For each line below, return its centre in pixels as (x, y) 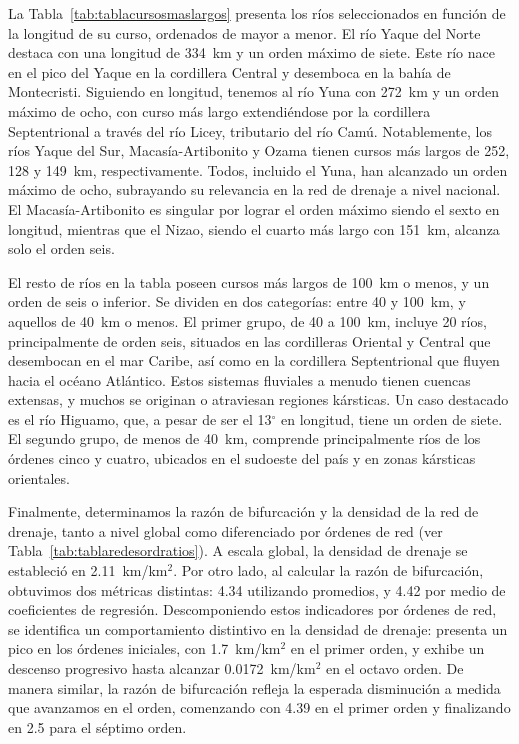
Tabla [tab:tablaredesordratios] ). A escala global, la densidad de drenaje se (238, 550)
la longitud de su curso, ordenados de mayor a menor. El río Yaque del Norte (244, 32)
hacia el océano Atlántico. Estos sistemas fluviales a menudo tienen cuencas (239, 379)
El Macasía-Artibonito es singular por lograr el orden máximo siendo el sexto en (254, 208)
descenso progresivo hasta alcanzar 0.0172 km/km (162, 668)
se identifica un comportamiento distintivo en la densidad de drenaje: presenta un (258, 628)
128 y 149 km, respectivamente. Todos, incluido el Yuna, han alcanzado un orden (258, 169)
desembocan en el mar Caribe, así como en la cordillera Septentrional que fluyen (254, 360)
